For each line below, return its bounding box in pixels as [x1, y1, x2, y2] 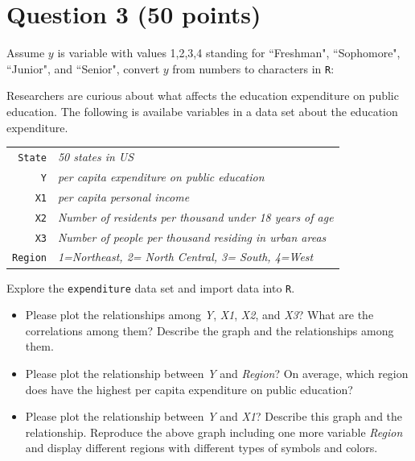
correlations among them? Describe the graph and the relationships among [25, 322, 394, 338]
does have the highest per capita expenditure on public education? [25, 380, 353, 397]
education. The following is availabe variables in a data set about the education [6, 102, 398, 119]
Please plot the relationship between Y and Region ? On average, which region [25, 365, 409, 382]
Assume [6, 44, 45, 61]
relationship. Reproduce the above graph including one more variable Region [25, 423, 403, 440]
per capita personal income [57, 188, 190, 205]
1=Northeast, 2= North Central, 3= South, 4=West [57, 248, 314, 265]
